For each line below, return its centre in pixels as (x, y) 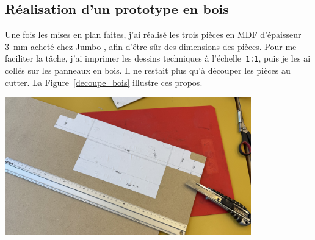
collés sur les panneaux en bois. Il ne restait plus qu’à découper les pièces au (148, 70)
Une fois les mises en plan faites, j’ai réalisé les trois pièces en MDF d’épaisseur (153, 34)
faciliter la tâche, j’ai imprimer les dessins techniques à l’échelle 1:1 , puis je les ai (158, 58)
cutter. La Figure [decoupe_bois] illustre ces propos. (104, 82)
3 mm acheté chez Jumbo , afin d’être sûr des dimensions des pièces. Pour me (151, 46)
